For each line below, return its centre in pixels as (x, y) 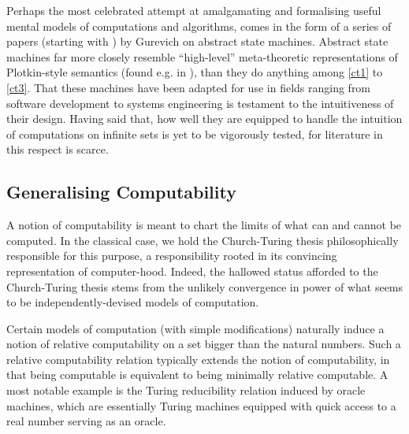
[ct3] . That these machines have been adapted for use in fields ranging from (189, 87)
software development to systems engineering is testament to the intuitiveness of (200, 103)
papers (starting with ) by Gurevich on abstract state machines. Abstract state (197, 41)
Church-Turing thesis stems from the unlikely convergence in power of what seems (205, 286)
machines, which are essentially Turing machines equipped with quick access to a (201, 405)
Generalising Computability (121, 192)
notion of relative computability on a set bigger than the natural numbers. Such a (204, 344)
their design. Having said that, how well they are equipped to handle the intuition (204, 119)
